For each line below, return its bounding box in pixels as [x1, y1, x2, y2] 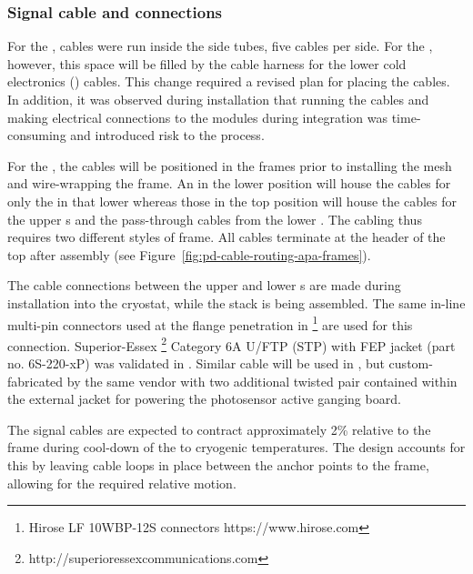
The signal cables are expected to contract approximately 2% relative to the [7, 419, 431, 438]
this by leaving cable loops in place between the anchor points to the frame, [7, 456, 429, 474]
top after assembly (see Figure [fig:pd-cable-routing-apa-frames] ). [7, 245, 371, 264]
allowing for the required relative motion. [7, 473, 236, 492]
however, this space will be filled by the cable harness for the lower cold [7, 54, 407, 73]
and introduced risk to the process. [70, 126, 265, 145]
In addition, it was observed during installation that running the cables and [7, 90, 429, 108]
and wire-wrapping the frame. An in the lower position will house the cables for [7, 174, 451, 193]
